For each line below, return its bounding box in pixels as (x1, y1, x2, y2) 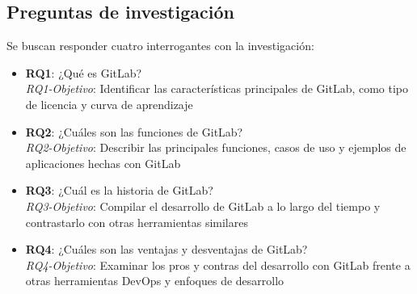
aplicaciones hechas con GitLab (25, 154, 181, 171)
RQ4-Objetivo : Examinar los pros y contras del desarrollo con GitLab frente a (25, 256, 411, 273)
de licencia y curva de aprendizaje (25, 95, 193, 112)
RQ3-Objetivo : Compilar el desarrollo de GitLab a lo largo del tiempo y (25, 197, 381, 214)
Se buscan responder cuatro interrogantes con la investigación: (6, 37, 314, 54)
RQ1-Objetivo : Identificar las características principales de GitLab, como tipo (25, 80, 409, 97)
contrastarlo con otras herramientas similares (25, 213, 248, 230)
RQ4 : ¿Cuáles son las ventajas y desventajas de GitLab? (25, 241, 308, 258)
